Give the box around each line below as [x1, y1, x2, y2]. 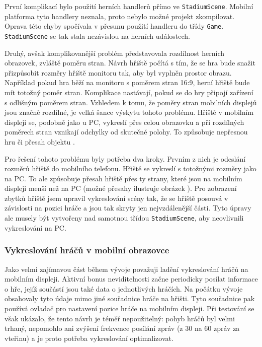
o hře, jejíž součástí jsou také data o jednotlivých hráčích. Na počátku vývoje [5, 283, 243, 294]
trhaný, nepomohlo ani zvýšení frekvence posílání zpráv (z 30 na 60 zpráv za [5, 323, 240, 333]
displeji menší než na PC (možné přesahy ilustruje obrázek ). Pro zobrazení [5, 183, 237, 193]
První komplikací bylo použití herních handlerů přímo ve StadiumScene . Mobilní [5, 1, 253, 11]
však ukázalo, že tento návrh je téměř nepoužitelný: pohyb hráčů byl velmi [5, 313, 235, 323]
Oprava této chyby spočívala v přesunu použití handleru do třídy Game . [5, 21, 224, 31]
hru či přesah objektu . [5, 136, 75, 147]
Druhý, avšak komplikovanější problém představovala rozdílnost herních [5, 47, 225, 58]
